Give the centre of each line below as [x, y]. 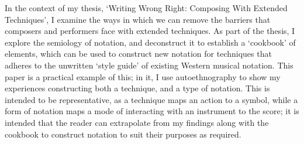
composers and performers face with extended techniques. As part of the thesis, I [150, 31]
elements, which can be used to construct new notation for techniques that [138, 54]
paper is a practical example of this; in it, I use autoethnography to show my [143, 76]
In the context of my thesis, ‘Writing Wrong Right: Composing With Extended [146, 8]
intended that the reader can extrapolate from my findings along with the [137, 122]
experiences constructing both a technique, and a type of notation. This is [137, 88]
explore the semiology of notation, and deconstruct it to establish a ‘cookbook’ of [150, 42]
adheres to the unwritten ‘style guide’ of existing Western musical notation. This [149, 65]
